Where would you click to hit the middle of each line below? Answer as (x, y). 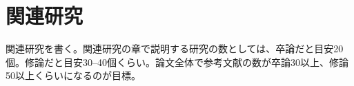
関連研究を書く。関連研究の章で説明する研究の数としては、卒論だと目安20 (175, 49)
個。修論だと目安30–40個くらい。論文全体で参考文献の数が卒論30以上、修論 (177, 62)
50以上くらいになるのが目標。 (73, 75)
